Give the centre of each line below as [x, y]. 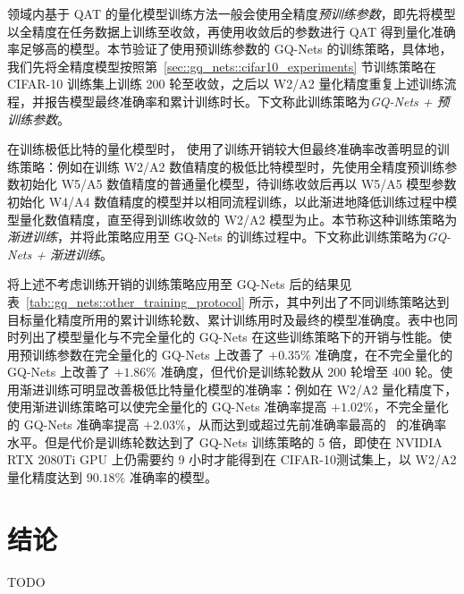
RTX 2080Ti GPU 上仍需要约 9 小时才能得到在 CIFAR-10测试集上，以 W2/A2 [232, 459]
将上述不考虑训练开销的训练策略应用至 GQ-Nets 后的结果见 [180, 284]
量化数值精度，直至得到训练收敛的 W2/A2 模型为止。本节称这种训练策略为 [238, 219]
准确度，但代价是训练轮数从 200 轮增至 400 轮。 [300, 372]
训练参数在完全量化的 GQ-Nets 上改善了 [148, 354]
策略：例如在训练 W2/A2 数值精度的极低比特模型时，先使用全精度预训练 [232, 166]
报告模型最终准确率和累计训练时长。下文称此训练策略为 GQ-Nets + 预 [247, 101]
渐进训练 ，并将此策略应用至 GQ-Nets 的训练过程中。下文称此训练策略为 [217, 237]
